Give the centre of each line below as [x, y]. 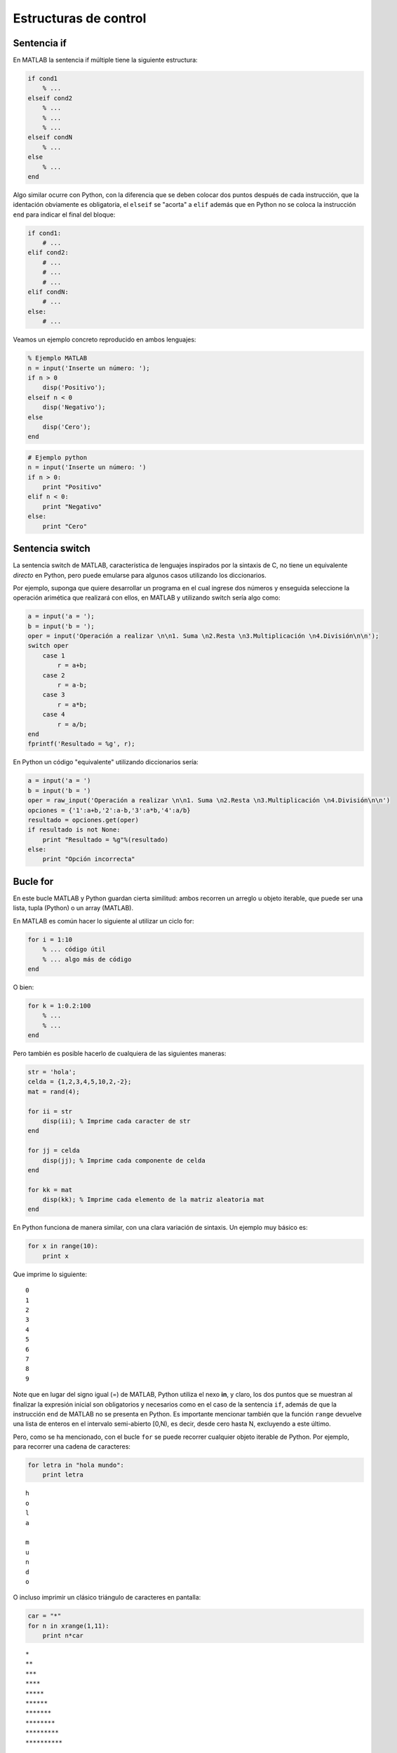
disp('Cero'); [67, 427]
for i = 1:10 [50, 939]
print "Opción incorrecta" [89, 859]
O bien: [23, 987]
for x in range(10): [63, 1246]
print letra [63, 1475]
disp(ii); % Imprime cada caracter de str [116, 1121]
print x [56, 1256]
